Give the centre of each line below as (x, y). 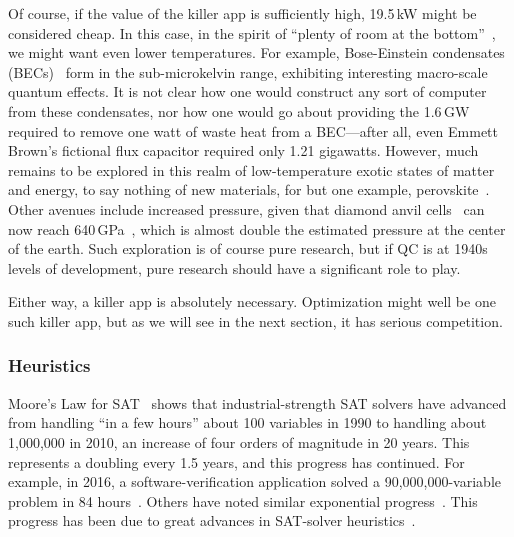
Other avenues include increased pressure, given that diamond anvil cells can (246, 208)
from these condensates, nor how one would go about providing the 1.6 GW (239, 110)
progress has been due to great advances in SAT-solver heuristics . (212, 520)
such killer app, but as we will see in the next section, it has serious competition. (255, 320)
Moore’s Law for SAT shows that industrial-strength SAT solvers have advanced (257, 402)
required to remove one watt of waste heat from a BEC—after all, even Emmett (253, 130)
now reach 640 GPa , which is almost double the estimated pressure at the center (257, 228)
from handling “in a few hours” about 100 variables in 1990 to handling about (247, 422)
